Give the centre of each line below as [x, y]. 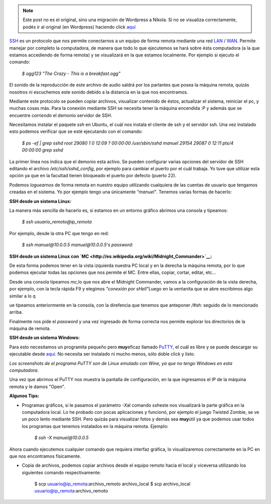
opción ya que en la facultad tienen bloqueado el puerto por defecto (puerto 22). [93, 176]
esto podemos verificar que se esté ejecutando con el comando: [76, 131]
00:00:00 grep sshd [42, 150]
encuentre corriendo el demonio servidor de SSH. [61, 115]
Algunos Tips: [24, 396]
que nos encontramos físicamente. [45, 456]
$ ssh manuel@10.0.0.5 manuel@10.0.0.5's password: [78, 245]
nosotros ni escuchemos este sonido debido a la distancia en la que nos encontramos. [99, 92]
